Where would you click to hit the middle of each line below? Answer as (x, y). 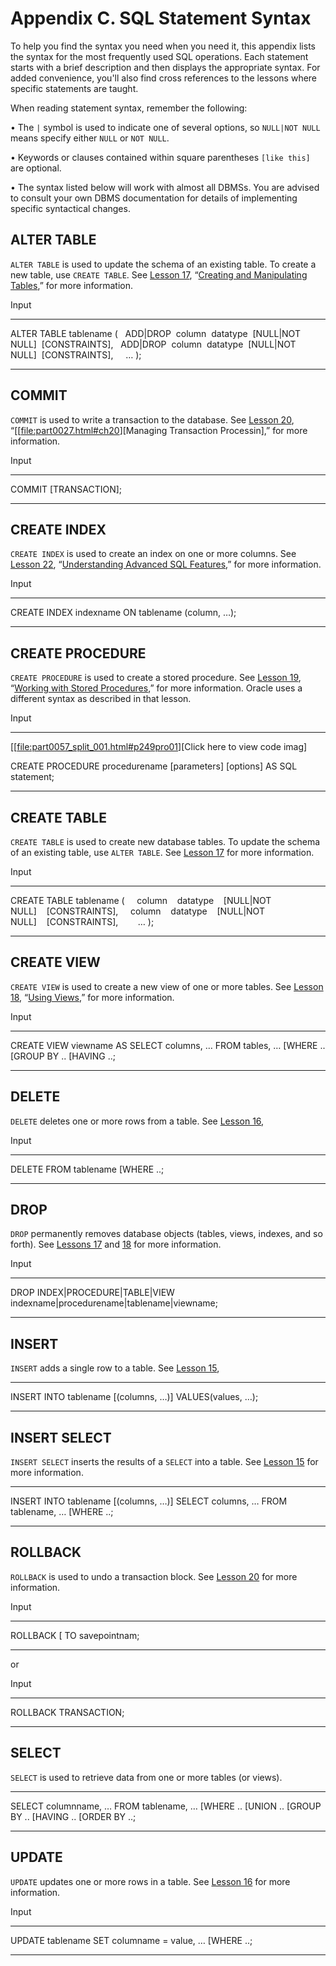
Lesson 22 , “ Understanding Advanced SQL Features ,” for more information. (166, 564)
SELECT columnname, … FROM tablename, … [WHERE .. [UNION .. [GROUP (166, 1806)
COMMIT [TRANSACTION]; (66, 489)
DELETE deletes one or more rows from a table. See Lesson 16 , (137, 1121)
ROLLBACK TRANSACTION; (67, 1712)
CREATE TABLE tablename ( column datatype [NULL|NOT (141, 900)
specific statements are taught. (74, 88)
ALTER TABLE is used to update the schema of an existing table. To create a (163, 264)
